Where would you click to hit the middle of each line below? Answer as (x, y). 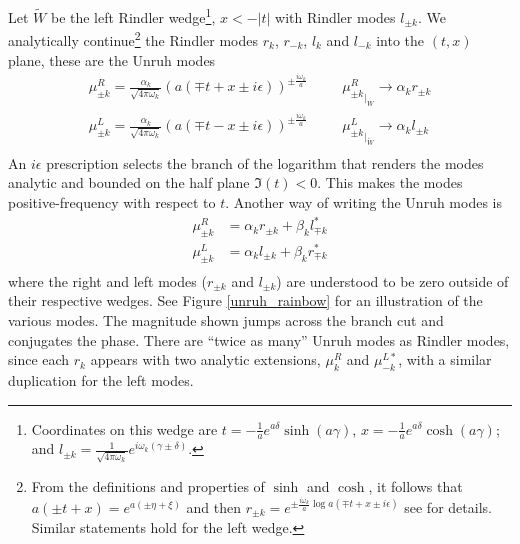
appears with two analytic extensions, (205, 359)
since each (39, 359)
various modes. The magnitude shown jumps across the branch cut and (226, 319)
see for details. (448, 506)
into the (400, 39)
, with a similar (445, 359)
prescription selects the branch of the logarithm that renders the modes (265, 162)
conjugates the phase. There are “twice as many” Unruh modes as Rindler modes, (259, 339)
